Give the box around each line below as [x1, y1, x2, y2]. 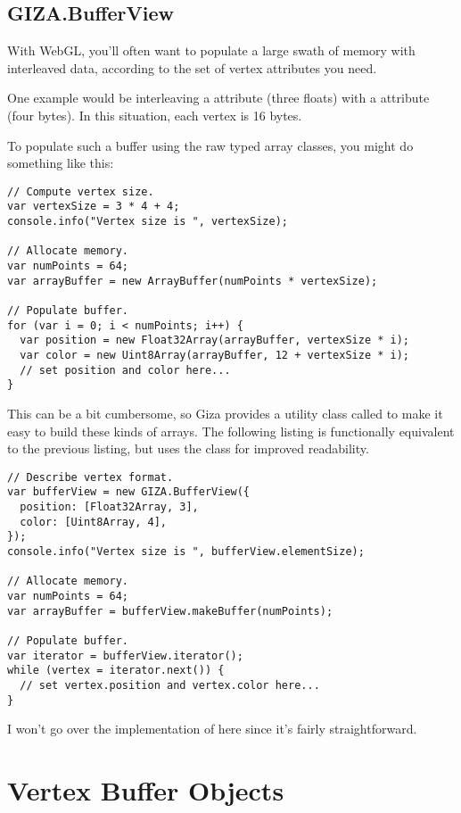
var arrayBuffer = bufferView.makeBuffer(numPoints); [7, 604, 333, 618]
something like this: [7, 153, 114, 172]
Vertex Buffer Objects [7, 772, 284, 809]
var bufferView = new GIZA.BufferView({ [7, 485, 251, 499]
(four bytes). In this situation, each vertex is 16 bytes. [7, 105, 302, 124]
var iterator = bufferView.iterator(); [7, 649, 243, 662]
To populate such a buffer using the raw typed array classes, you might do [7, 136, 414, 154]
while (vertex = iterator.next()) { [7, 664, 225, 677]
